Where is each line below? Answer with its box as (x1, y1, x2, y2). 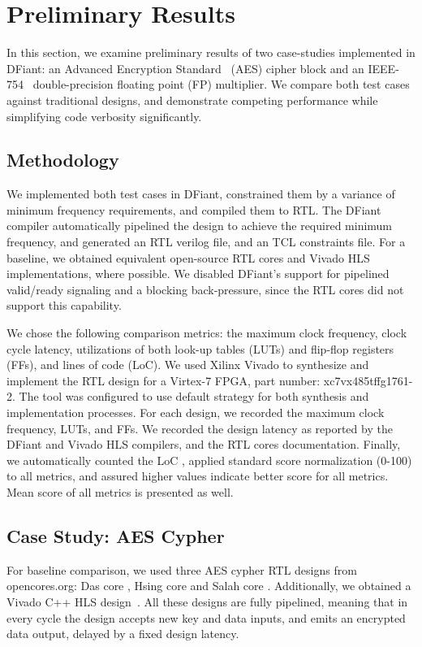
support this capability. (6, 297, 122, 314)
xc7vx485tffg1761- (323, 371, 413, 389)
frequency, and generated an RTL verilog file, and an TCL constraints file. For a (6, 233, 406, 250)
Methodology (6, 147, 119, 172)
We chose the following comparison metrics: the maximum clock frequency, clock (6, 324, 407, 341)
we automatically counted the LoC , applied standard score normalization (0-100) (6, 451, 412, 468)
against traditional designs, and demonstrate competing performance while (6, 91, 378, 108)
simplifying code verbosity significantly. (6, 107, 202, 124)
